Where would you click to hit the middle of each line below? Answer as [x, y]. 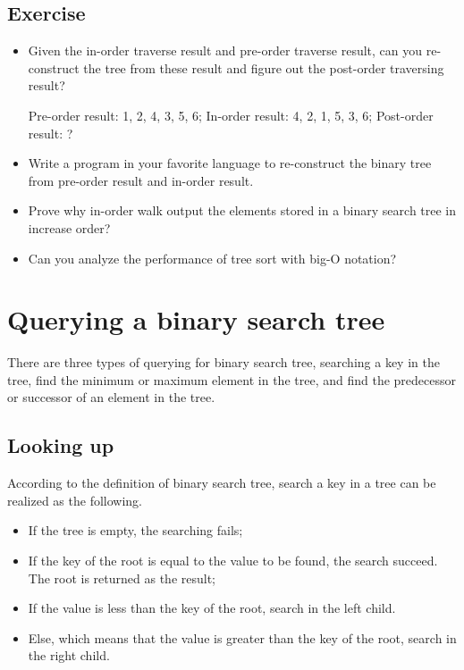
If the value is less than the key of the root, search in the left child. [212, 608]
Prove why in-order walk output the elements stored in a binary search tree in [242, 210]
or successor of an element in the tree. [111, 397]
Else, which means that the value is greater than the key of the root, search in [242, 637]
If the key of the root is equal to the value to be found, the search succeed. [233, 561]
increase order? [69, 227]
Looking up [61, 445]
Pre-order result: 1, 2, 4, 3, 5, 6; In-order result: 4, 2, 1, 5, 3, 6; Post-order [231, 115]
